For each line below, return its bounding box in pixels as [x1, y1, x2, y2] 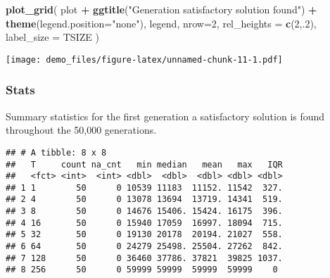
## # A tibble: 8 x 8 [6, 147, 107, 158]
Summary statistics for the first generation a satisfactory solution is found [6, 108, 325, 123]
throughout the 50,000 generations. [6, 122, 157, 137]
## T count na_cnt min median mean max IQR [6, 159, 283, 170]
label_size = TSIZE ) [6, 30, 99, 44]
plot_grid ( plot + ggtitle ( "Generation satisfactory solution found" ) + [6, 2, 317, 16]
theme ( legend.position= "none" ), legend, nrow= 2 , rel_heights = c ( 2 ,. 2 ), [6, 15, 317, 30]
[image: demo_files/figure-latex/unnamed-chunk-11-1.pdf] [6, 54, 283, 65]
